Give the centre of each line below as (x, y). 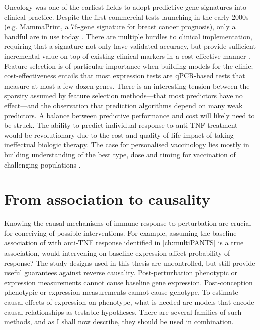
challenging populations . (42, 164)
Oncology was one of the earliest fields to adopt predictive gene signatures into (125, 7)
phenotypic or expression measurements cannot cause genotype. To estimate (121, 292)
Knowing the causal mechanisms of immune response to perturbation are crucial (128, 223)
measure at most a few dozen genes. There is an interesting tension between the (127, 85)
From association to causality (107, 199)
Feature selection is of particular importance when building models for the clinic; (129, 66)
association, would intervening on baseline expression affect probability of (117, 253)
